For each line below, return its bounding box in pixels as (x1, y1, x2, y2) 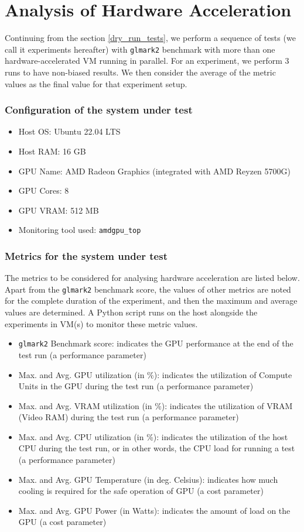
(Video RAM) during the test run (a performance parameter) (18, 411, 239, 423)
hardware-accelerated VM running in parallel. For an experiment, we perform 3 (5, 54, 289, 67)
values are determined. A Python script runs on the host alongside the (5, 306, 258, 318)
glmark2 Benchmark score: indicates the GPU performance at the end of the (18, 337, 293, 349)
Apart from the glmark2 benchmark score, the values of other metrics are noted (5, 283, 291, 295)
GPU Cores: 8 (18, 184, 69, 197)
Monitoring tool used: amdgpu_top (18, 224, 141, 236)
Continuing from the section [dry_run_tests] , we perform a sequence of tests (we (5, 32, 296, 44)
